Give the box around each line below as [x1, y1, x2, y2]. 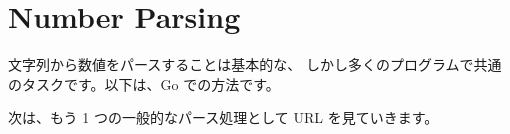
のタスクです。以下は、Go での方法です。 [8, 73, 280, 94]
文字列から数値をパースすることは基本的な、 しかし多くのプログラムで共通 [8, 54, 502, 75]
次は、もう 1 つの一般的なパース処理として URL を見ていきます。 [8, 107, 439, 128]
